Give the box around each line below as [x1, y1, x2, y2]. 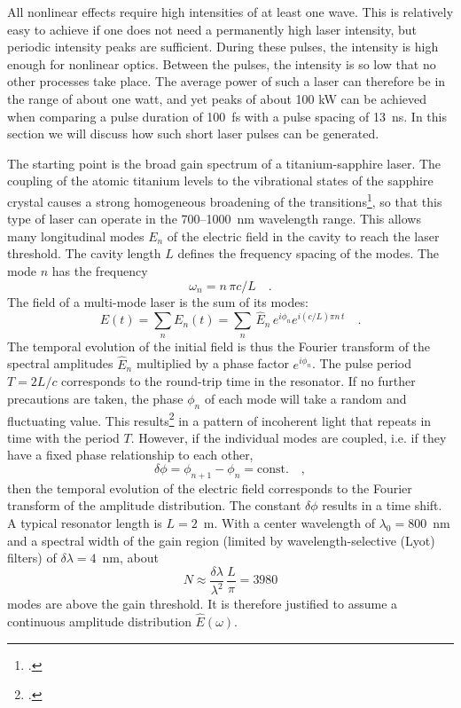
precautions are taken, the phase [7, 389, 184, 407]
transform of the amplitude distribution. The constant [7, 496, 301, 515]
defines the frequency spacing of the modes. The [177, 244, 440, 263]
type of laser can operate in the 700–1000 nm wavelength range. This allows [7, 209, 421, 228]
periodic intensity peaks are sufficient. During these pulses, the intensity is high [7, 37, 439, 56]
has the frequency [51, 261, 148, 279]
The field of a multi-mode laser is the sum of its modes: [7, 292, 309, 311]
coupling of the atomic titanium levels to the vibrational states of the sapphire [7, 171, 434, 190]
